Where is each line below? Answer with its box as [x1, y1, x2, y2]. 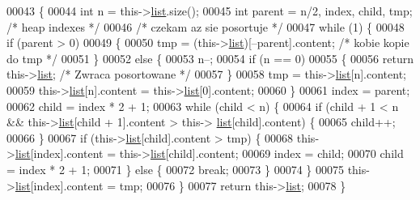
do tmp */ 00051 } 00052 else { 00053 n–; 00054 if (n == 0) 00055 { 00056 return [6, 49, 414, 66]
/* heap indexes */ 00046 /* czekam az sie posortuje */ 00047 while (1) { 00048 [6, 18, 405, 35]
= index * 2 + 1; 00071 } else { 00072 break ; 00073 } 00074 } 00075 [6, 160, 344, 177]
